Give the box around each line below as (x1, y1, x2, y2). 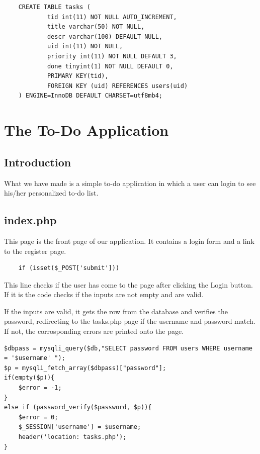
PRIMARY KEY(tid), (47, 72, 109, 80)
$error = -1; (18, 384, 62, 392)
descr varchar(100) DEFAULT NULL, (47, 33, 162, 40)
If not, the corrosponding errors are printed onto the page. (4, 326, 184, 336)
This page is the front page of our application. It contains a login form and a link (4, 235, 254, 246)
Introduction (4, 154, 71, 169)
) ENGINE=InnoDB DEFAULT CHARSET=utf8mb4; (18, 92, 162, 100)
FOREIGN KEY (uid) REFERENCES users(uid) (47, 82, 188, 89)
